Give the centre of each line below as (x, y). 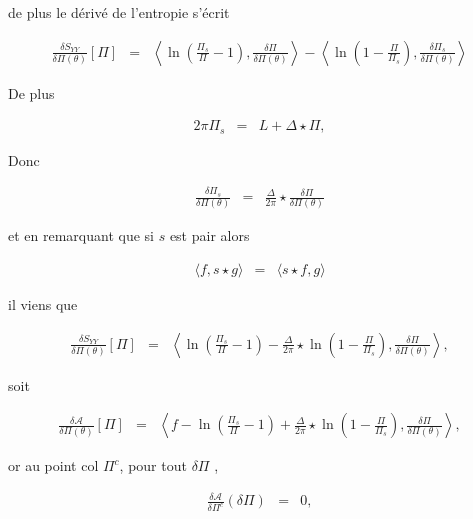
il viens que (43, 303)
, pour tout (153, 465)
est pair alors (209, 235)
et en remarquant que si (81, 235)
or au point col (53, 465)
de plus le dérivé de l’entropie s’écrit (119, 12)
